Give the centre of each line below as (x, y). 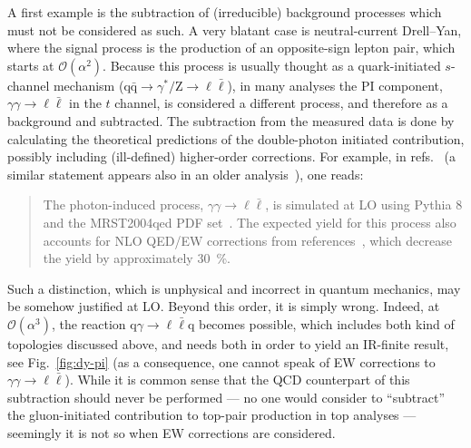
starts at (31, 65)
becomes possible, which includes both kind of (326, 323)
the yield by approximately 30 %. (137, 258)
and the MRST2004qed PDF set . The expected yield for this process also (250, 222)
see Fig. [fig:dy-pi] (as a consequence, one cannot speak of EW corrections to (221, 361)
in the (85, 103)
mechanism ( (88, 85)
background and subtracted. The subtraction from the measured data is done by (231, 120)
